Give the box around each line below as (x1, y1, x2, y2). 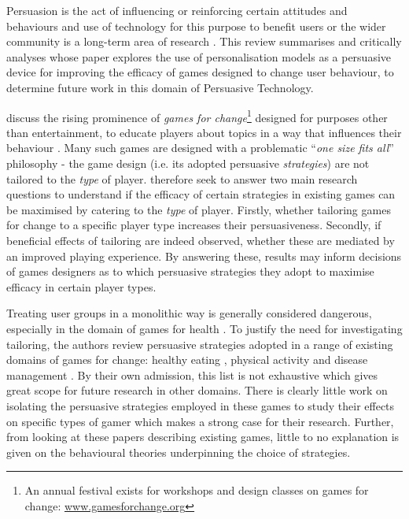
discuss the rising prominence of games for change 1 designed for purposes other (6, 106, 388, 125)
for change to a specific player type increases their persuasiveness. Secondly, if (6, 217, 381, 233)
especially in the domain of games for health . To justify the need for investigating (6, 320, 403, 336)
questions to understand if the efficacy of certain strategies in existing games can (6, 186, 396, 202)
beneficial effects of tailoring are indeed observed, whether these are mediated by (6, 232, 395, 248)
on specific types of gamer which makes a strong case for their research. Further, (6, 413, 394, 429)
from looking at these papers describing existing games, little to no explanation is (6, 428, 400, 445)
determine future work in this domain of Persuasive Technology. (6, 79, 314, 95)
